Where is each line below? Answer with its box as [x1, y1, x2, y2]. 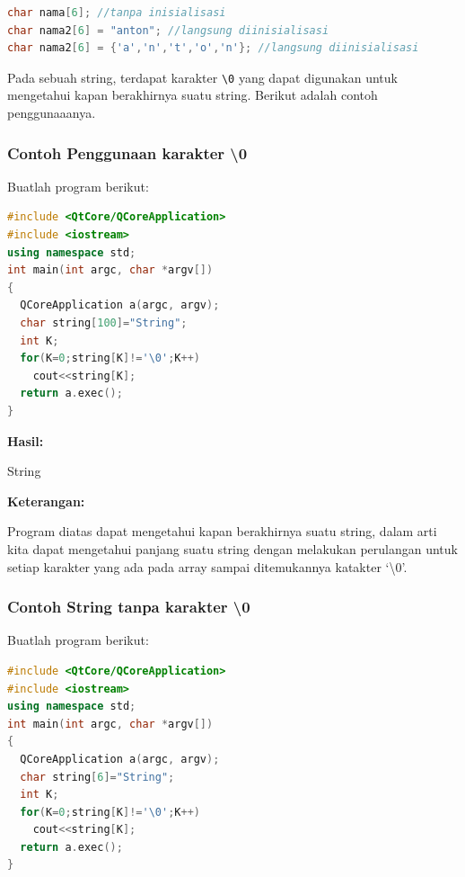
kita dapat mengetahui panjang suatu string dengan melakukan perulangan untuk [7, 539, 458, 558]
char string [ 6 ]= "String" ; [20, 770, 175, 783]
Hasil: [7, 431, 44, 450]
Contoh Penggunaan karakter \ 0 [7, 141, 248, 164]
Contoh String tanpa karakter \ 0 [7, 595, 250, 618]
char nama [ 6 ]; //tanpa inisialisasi [7, 6, 226, 19]
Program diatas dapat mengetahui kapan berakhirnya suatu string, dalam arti [7, 522, 437, 541]
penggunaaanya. [7, 103, 96, 122]
